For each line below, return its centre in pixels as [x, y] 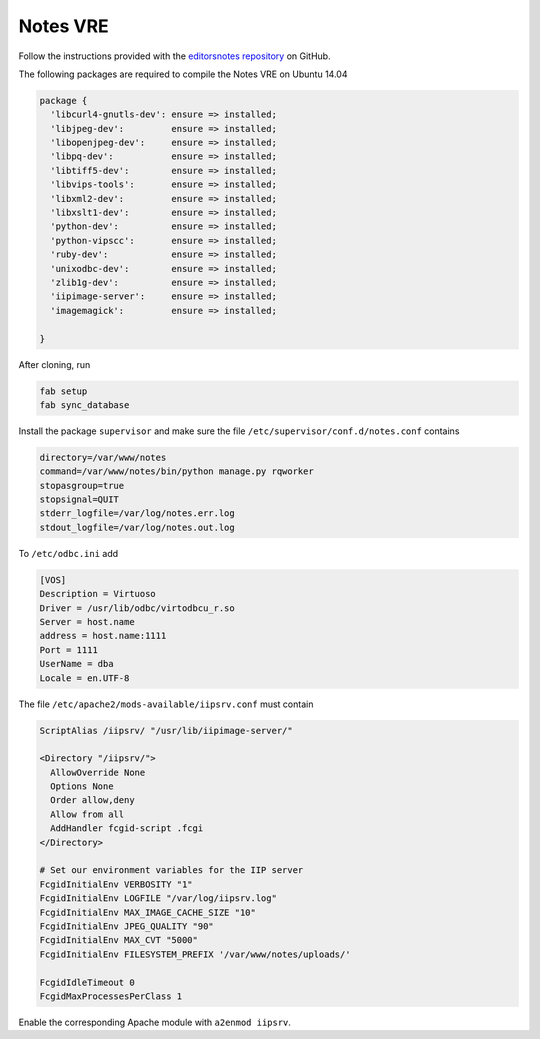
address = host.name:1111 [103, 636]
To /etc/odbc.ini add [68, 553]
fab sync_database [84, 404]
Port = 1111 [69, 649]
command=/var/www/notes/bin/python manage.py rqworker [176, 471]
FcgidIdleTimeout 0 [87, 982]
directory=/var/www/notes [103, 457]
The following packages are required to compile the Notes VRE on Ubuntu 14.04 [183, 74]
